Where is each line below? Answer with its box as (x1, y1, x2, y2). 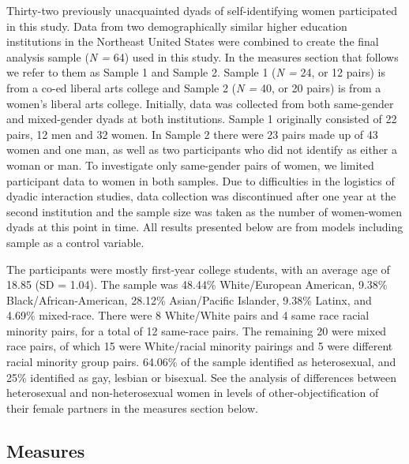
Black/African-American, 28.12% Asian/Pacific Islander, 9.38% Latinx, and (6, 291, 372, 308)
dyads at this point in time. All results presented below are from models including (6, 219, 403, 235)
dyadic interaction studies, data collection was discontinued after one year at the (6, 188, 396, 204)
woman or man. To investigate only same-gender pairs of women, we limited (6, 156, 374, 173)
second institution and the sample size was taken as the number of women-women (6, 203, 402, 219)
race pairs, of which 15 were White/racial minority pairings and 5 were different (6, 338, 393, 354)
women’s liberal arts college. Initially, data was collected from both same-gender (6, 95, 394, 111)
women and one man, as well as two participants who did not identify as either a (6, 141, 398, 158)
